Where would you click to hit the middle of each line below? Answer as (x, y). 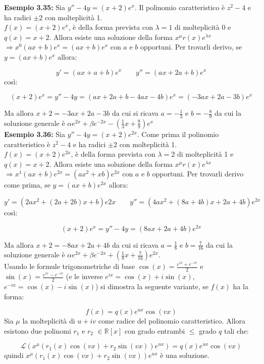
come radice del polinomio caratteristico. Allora (172, 321)
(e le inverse (84, 276)
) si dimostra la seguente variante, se (152, 286)
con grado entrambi (155, 330)
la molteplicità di (49, 321)
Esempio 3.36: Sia (35, 134)
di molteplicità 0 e (203, 27)
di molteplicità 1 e (205, 154)
